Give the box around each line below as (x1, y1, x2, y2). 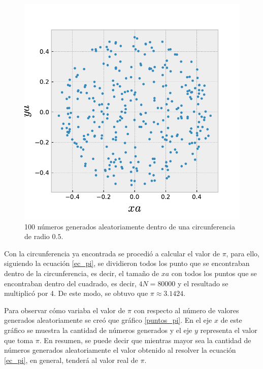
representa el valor (200, 324, 257, 335)
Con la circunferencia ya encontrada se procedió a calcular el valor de (4, 248, 220, 258)
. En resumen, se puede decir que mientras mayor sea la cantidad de (39, 334, 251, 345)
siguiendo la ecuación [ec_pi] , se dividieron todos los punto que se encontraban (4, 258, 250, 269)
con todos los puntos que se (171, 267, 257, 278)
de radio (24, 231, 50, 242)
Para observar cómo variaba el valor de (4, 305, 125, 315)
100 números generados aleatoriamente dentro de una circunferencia (24, 221, 235, 231)
